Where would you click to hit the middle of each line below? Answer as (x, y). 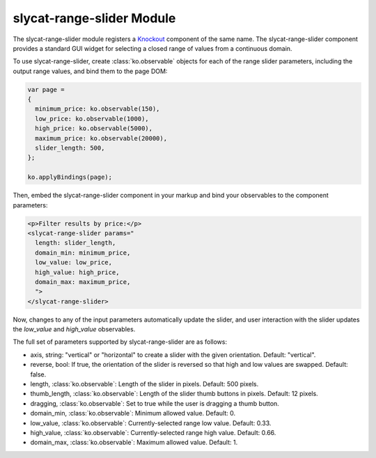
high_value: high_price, (77, 272)
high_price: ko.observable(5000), (94, 128)
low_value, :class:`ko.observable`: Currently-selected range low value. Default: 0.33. (151, 423)
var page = (46, 89)
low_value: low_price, (74, 262)
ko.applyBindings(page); (70, 177)
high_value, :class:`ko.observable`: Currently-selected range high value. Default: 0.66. (153, 432)
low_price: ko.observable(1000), (92, 119)
